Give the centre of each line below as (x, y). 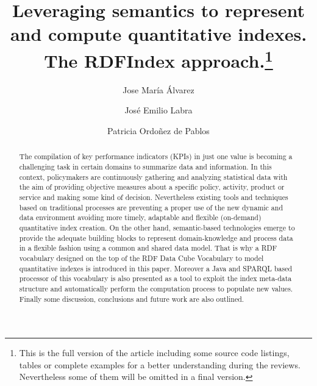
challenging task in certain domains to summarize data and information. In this (145, 167)
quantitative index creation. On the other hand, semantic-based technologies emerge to (157, 227)
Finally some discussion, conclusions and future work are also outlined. (132, 298)
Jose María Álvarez (158, 89)
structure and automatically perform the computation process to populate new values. (156, 288)
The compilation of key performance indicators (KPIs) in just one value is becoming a (156, 156)
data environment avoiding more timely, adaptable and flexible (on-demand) (140, 217)
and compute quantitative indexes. (158, 34)
